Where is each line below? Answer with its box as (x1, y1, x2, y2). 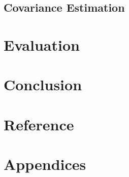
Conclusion (4, 74, 82, 95)
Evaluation (4, 34, 80, 55)
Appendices (4, 154, 86, 174)
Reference (4, 114, 74, 134)
